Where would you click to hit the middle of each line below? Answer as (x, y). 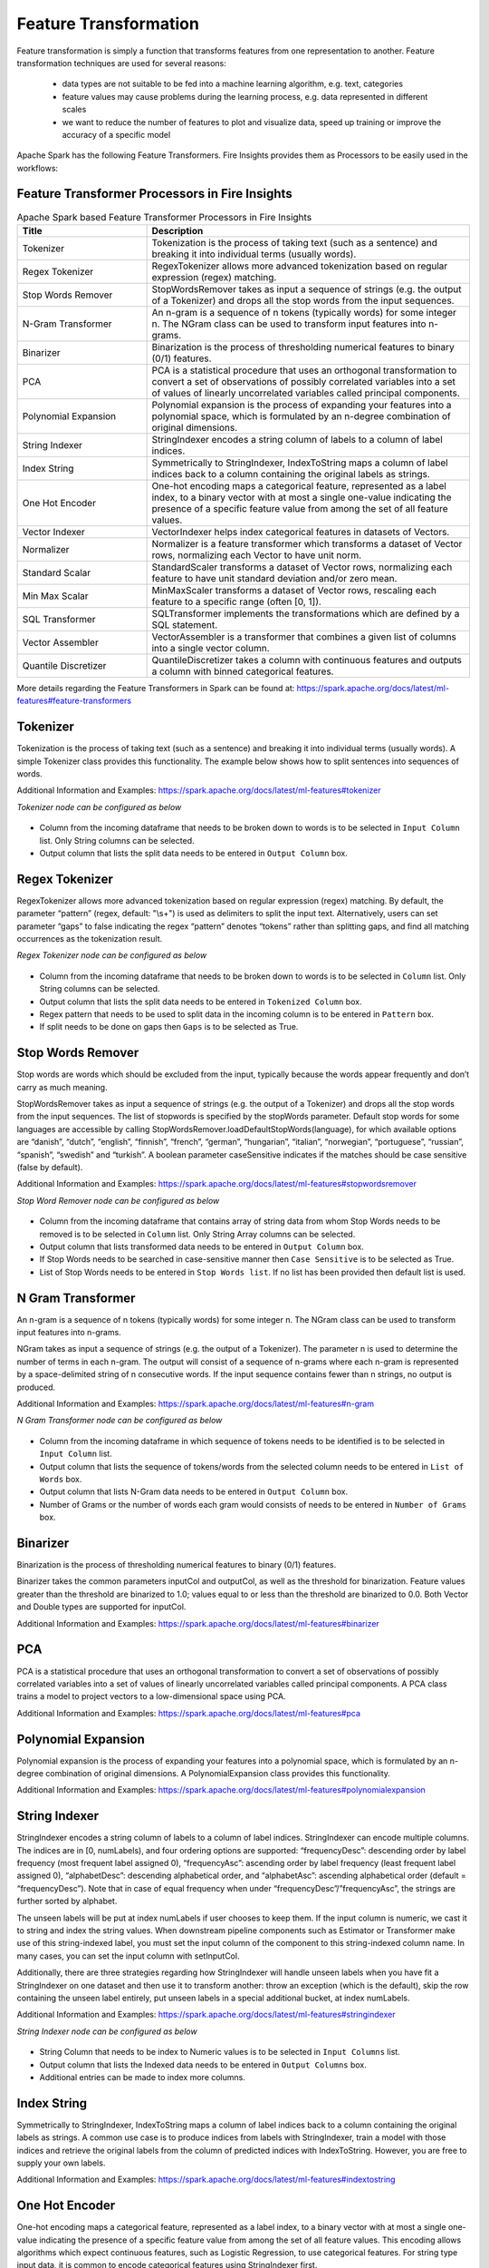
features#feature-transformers (74, 701)
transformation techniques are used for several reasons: (121, 63)
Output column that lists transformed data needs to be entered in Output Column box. (201, 1246)
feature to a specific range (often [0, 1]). (236, 601)
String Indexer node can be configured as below (107, 2031)
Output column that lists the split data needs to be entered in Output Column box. (193, 853)
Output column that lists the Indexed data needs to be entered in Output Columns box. (203, 2065)
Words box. (61, 1479)
